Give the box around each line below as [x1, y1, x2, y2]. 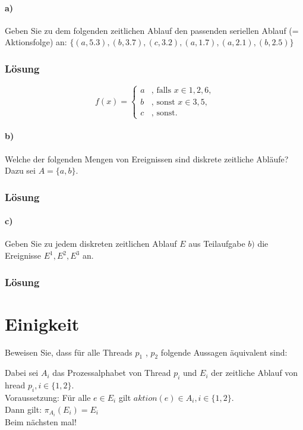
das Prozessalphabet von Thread [52, 366, 171, 379]
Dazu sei [5, 164, 36, 177]
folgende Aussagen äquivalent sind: [160, 346, 288, 358]
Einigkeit [5, 311, 80, 335]
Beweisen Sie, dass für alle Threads [5, 346, 132, 358]
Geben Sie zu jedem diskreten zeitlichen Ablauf [5, 237, 177, 250]
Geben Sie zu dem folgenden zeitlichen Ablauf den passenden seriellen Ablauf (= [5, 24, 299, 36]
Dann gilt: [5, 403, 42, 415]
